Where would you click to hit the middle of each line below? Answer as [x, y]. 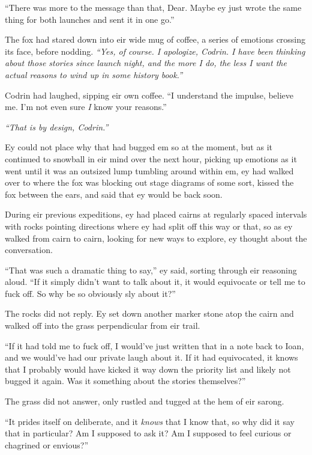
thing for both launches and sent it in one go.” [90, 19]
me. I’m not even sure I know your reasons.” [86, 107]
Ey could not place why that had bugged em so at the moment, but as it [139, 147]
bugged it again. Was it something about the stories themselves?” [125, 381]
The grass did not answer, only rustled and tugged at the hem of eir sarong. [145, 401]
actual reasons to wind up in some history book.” [94, 74]
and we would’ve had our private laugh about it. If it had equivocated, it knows [151, 357]
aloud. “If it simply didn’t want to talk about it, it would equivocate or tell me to [155, 282]
